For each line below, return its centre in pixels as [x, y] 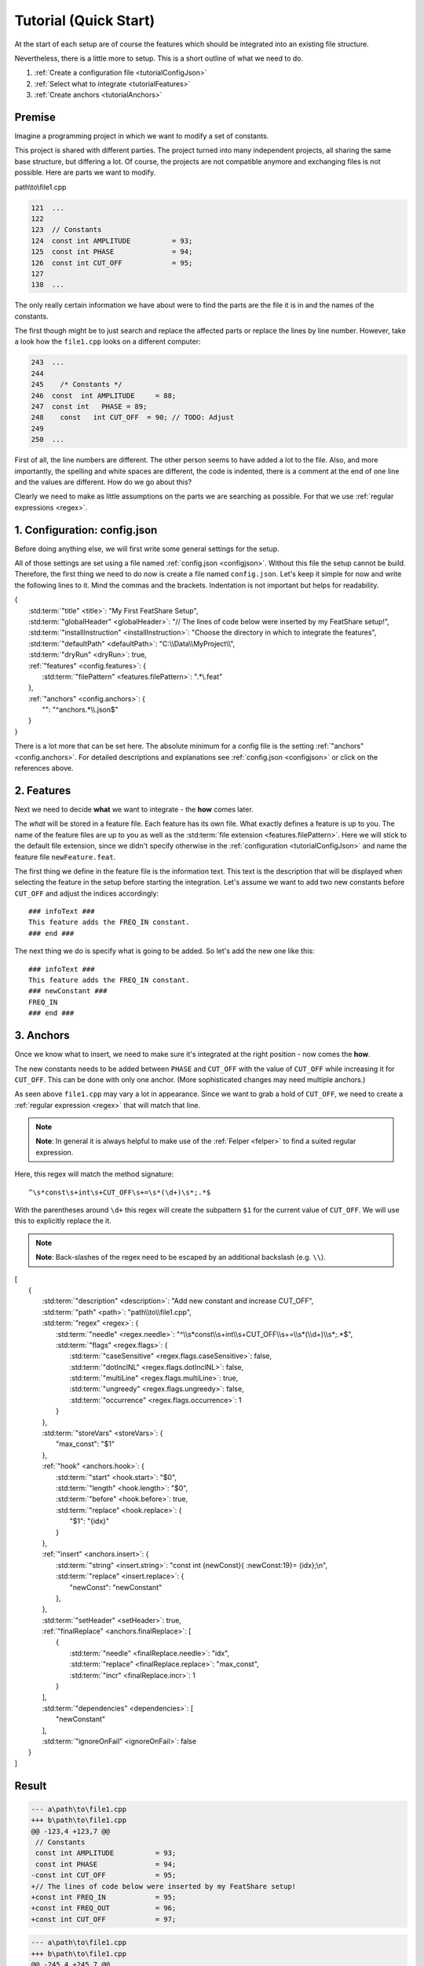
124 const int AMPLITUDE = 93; [112, 241]
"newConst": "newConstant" [116, 1587]
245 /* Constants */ [77, 385]
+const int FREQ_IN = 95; [104, 1897]
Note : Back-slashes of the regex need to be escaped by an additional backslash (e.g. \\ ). [181, 1257]
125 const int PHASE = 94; [112, 252]
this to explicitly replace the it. [63, 1221]
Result [31, 1786]
